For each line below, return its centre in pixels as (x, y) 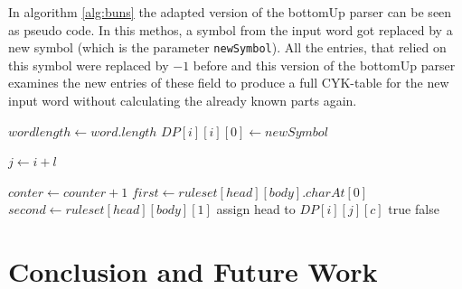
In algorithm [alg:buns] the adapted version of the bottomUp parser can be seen (230, 12)
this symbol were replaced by (89, 65)
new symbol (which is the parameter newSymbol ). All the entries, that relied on (227, 47)
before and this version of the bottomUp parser (324, 65)
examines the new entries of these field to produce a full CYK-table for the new (229, 83)
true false (414, 209)
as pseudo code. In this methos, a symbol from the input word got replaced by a (231, 29)
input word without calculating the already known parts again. (183, 101)
